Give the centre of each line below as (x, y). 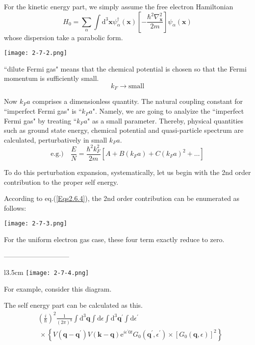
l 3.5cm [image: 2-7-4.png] (47, 272)
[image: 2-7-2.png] (36, 53)
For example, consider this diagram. (58, 288)
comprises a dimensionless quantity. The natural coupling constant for (138, 101)
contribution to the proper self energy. (61, 182)
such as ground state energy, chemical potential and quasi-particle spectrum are (124, 130)
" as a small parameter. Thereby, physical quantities (166, 120)
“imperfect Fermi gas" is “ (43, 111)
